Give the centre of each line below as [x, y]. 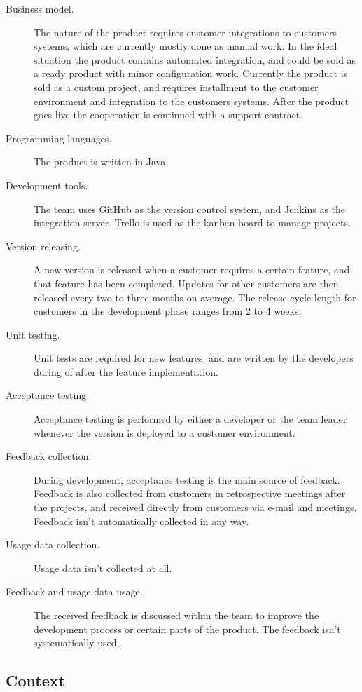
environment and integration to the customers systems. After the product [192, 101]
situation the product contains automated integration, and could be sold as [195, 59]
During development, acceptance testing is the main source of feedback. [187, 479]
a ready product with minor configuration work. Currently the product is [191, 73]
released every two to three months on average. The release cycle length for [195, 297]
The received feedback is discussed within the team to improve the [176, 615]
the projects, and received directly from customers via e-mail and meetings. [195, 507]
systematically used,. [78, 643]
